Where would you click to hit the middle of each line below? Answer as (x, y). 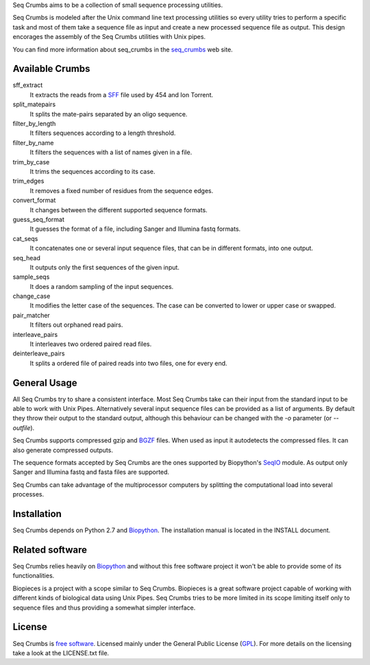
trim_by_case (31, 162)
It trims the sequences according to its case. (92, 171)
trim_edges (28, 181)
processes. (28, 494)
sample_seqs (31, 277)
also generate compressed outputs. (63, 450)
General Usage (45, 382)
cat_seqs (25, 238)
